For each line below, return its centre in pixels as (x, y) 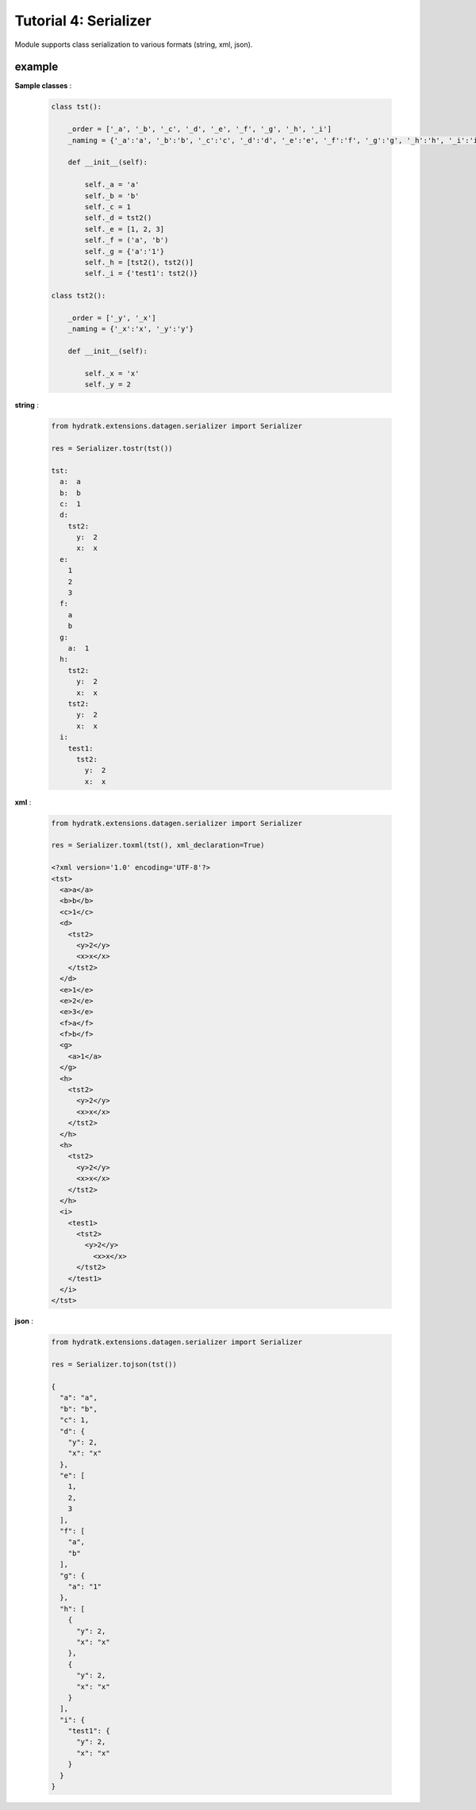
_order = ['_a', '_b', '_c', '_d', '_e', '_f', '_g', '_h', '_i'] (200, 129)
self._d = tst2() (118, 218)
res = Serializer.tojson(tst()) (114, 1364)
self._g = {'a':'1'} (125, 251)
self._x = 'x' (112, 373)
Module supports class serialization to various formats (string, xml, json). (134, 44)
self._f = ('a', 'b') (127, 240)
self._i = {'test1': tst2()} (141, 273)
